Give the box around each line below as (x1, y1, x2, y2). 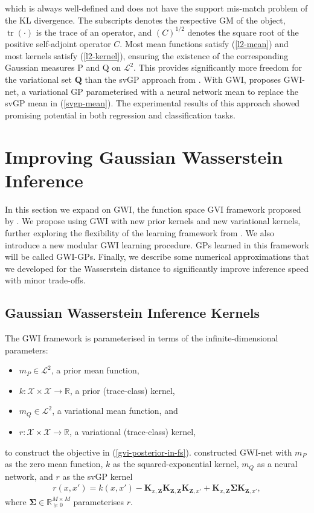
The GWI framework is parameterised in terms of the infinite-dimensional (5, 332, 278, 344)
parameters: (5, 343, 48, 356)
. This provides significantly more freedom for (133, 61, 302, 74)
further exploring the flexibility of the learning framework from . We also (5, 226, 275, 239)
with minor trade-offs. (5, 274, 86, 286)
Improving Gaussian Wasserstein (5, 144, 283, 169)
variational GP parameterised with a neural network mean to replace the (28, 85, 298, 97)
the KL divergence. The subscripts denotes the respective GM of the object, (5, 13, 286, 26)
